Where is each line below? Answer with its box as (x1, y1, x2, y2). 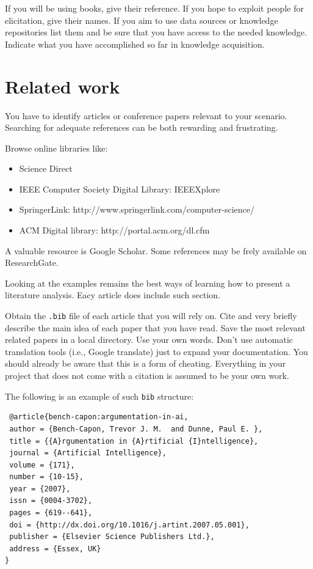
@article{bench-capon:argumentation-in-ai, (9, 413, 189, 422)
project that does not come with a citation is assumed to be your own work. (5, 369, 289, 382)
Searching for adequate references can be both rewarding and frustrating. (5, 121, 278, 134)
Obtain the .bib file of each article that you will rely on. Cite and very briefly (5, 309, 297, 322)
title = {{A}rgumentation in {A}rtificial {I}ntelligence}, (9, 436, 259, 446)
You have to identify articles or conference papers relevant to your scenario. (5, 109, 287, 122)
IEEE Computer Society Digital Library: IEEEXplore (19, 182, 220, 195)
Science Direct (19, 162, 73, 175)
